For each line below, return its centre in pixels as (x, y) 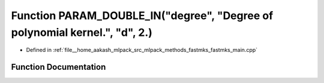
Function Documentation (58, 67)
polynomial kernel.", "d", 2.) (82, 32)
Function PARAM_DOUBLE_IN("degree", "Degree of (142, 16)
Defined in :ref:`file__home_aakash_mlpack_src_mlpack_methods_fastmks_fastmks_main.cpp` (142, 50)
